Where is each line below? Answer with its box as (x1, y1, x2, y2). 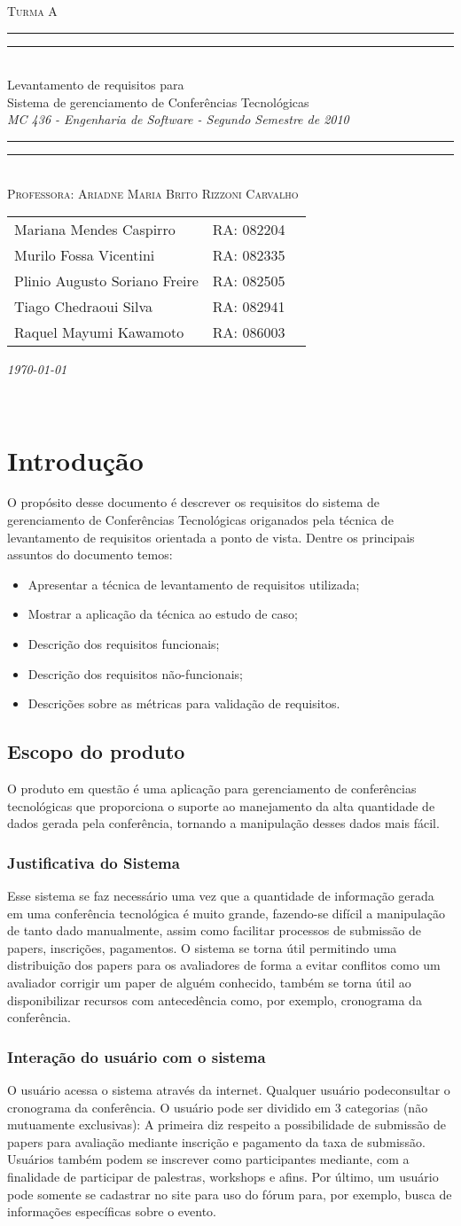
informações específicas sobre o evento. (7, 1202, 217, 1221)
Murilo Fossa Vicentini (14, 245, 155, 266)
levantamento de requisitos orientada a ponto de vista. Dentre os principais (7, 527, 415, 546)
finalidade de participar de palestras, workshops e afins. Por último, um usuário (7, 1167, 439, 1185)
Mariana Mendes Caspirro (14, 219, 176, 240)
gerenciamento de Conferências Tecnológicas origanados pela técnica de (7, 511, 394, 529)
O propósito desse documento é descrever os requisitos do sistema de (7, 493, 379, 511)
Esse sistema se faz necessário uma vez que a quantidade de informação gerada (7, 886, 434, 905)
